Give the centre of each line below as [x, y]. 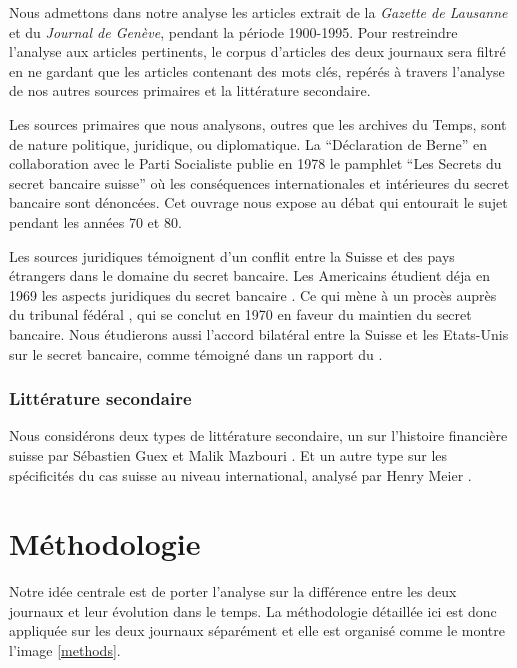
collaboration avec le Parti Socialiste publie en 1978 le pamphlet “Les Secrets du [255, 163]
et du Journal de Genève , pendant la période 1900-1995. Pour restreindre [233, 31]
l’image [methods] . [65, 650]
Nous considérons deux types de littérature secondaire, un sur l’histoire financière [258, 435]
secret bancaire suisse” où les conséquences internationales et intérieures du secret [259, 182]
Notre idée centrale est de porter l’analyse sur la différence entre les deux [233, 591]
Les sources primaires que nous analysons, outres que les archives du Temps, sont [258, 123]
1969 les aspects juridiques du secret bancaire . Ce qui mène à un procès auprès [253, 294]
